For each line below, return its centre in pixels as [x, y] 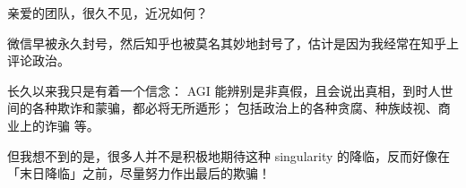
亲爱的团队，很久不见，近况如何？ [108, 13]
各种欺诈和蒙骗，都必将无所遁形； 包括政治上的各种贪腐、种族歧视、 [235, 108]
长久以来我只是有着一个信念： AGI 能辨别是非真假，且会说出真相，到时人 [224, 90]
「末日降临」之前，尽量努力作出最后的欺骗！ [139, 173]
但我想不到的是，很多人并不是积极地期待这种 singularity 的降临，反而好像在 [229, 155]
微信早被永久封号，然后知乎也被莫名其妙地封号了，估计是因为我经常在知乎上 [233, 43]
